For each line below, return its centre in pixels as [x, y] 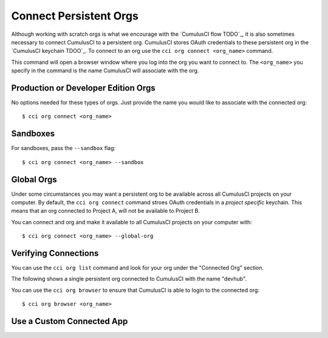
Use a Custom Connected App [70, 321]
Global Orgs [34, 179]
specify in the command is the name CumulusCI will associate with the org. [105, 71]
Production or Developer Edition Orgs [84, 88]
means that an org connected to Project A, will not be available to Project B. [106, 211]
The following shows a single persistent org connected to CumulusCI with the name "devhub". [129, 279]
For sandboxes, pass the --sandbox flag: [63, 148]
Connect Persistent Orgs [75, 16]
